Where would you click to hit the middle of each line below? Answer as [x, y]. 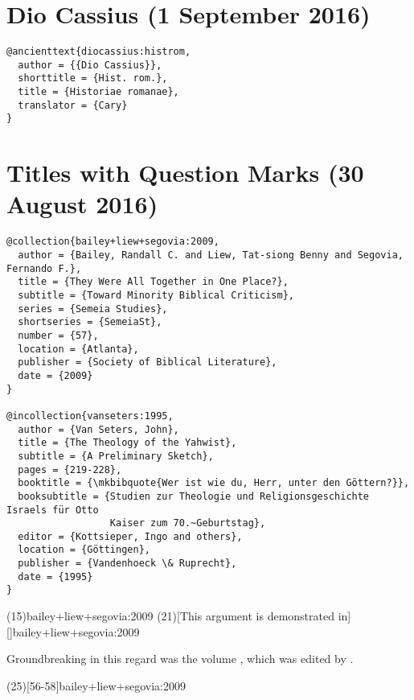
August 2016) [82, 204]
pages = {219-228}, [70, 469]
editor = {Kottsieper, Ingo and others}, [130, 536]
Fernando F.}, [44, 268]
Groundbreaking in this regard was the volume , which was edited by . [180, 659]
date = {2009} [55, 375]
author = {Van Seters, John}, [98, 429]
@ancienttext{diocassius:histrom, [99, 52]
